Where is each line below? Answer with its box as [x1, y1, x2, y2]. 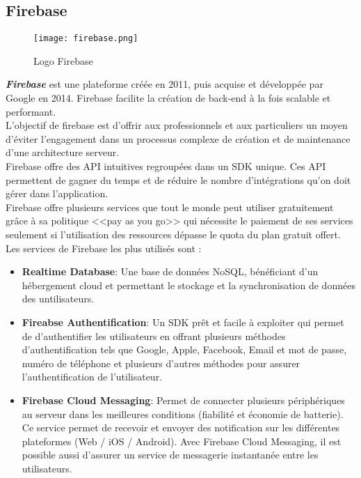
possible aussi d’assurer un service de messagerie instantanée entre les [22, 447, 319, 462]
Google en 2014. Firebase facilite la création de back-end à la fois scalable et [6, 91, 331, 105]
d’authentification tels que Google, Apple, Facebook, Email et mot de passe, [22, 342, 347, 357]
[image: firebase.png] [33, 33, 138, 44]
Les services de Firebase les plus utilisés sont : [6, 240, 202, 255]
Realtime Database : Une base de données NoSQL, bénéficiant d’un [22, 264, 319, 279]
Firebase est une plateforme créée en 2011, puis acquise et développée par [6, 77, 323, 91]
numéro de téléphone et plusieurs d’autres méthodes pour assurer [22, 355, 300, 370]
